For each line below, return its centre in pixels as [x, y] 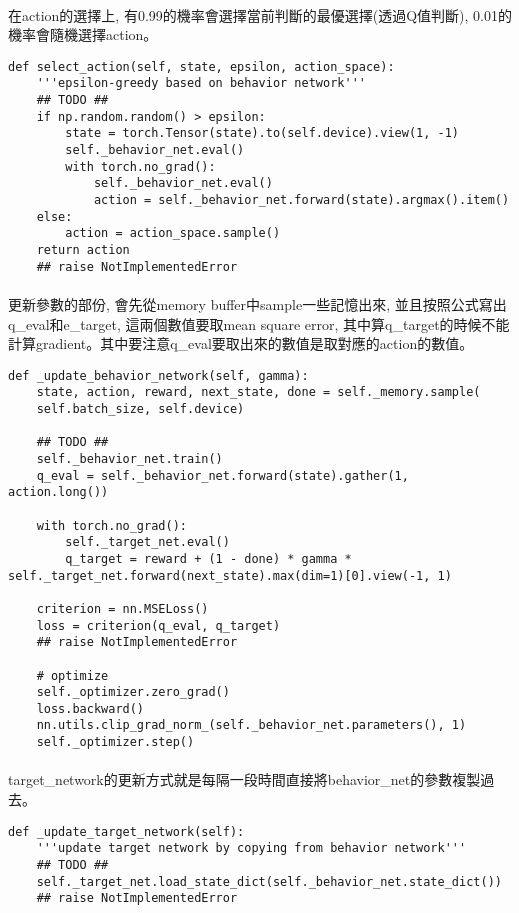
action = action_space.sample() [173, 233]
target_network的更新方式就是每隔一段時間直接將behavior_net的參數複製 [244, 779]
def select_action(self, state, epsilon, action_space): [201, 66]
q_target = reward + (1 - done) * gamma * [208, 558]
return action [83, 250]
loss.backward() [90, 708]
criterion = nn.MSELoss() [122, 608]
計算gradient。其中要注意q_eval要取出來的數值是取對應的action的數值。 [241, 343]
